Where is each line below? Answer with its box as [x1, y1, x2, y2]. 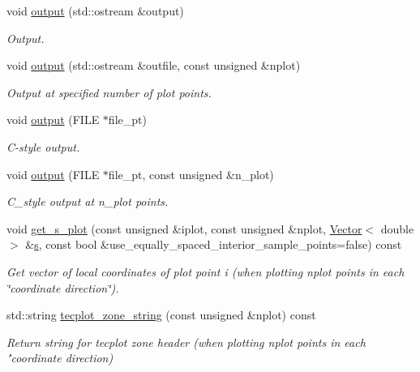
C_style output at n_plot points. [6, 193, 169, 210]
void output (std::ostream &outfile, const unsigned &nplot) [6, 57, 301, 74]
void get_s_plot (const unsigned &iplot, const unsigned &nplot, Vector [6, 220, 362, 237]
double [380, 220, 414, 237]
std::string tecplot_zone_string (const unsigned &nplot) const [6, 306, 316, 323]
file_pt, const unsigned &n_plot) [108, 165, 274, 182]
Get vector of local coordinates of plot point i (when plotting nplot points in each [6, 263, 405, 280]
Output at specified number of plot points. [6, 83, 212, 100]
